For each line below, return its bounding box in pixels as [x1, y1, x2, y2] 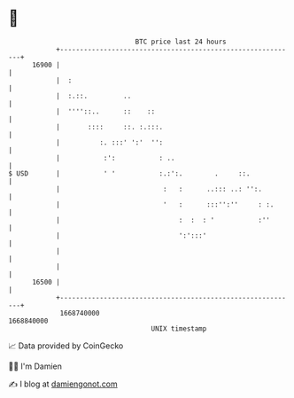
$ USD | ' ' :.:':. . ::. [8, 168, 251, 178]
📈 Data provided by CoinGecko [8, 340, 124, 351]
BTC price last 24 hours [135, 37, 227, 46]
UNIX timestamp [151, 324, 207, 333]
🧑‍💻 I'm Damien [8, 361, 63, 371]
